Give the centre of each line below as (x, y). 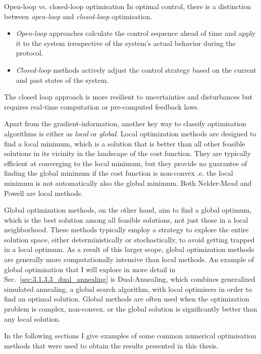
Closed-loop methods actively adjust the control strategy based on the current (136, 69)
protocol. (30, 53)
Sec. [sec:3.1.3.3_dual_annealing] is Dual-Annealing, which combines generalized (130, 279)
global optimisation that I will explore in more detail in (90, 269)
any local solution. (32, 318)
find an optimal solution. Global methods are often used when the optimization (127, 299)
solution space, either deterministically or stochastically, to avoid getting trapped (129, 239)
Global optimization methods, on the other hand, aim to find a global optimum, (128, 210)
